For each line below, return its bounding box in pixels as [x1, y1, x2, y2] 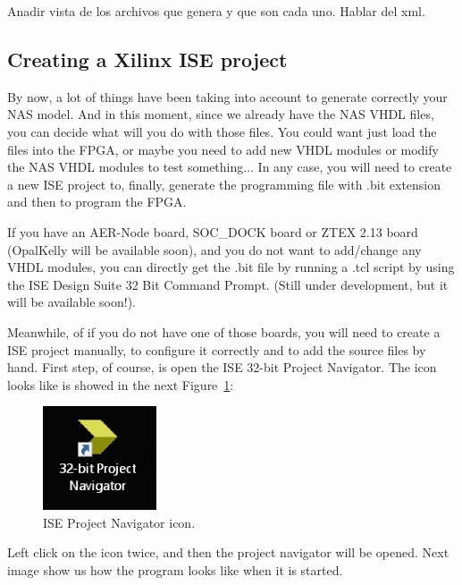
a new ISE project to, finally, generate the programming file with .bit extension [7, 174, 441, 193]
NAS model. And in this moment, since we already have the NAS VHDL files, [7, 105, 434, 123]
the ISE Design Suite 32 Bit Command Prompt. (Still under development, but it [7, 275, 449, 293]
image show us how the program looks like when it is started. [7, 560, 343, 579]
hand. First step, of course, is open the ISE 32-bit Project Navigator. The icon [7, 358, 437, 377]
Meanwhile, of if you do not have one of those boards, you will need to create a [7, 322, 441, 341]
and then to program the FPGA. [7, 192, 187, 211]
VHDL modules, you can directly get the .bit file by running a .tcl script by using [7, 258, 455, 276]
